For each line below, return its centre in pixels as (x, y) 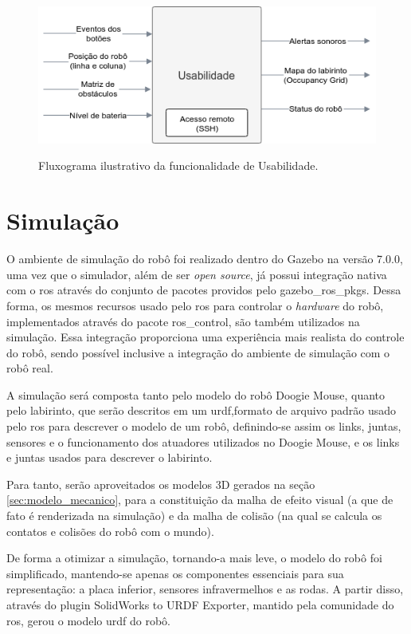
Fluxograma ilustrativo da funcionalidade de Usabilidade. (178, 165)
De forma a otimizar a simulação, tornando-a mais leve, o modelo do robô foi (194, 558)
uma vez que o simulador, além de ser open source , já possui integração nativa (197, 274)
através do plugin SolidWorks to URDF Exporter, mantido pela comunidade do (200, 604)
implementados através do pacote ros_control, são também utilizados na (183, 321)
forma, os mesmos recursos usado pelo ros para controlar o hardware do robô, (195, 305)
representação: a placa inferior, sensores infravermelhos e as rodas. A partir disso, (205, 589)
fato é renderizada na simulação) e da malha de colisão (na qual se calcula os (194, 516)
